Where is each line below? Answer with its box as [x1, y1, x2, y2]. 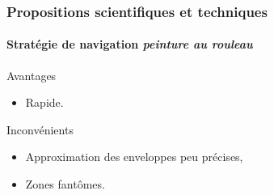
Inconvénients [6, 121, 74, 138]
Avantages [6, 66, 57, 83]
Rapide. [25, 94, 64, 111]
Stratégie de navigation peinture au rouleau [6, 36, 253, 53]
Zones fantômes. [25, 176, 105, 193]
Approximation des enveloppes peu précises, [25, 148, 243, 165]
